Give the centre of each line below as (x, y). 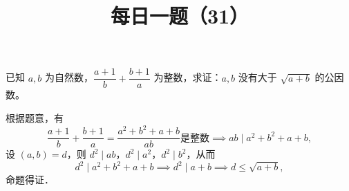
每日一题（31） (180, 16)
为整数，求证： (188, 77)
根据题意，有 (35, 118)
